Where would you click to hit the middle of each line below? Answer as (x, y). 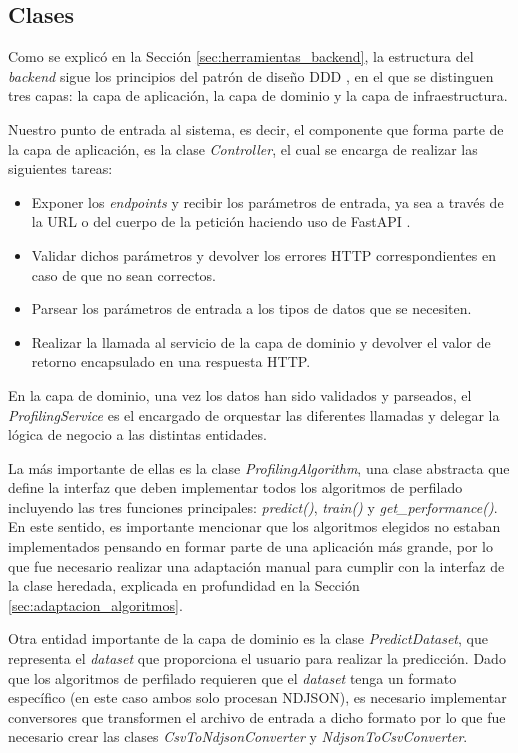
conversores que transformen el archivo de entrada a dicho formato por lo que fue (257, 716)
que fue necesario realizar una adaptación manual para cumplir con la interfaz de (256, 565)
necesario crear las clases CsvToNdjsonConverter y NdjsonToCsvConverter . (238, 736)
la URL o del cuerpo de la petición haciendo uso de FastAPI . (221, 221)
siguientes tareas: (60, 168)
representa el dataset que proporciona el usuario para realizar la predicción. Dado (257, 658)
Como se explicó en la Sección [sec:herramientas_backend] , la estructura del (241, 56)
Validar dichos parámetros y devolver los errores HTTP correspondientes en (263, 254)
